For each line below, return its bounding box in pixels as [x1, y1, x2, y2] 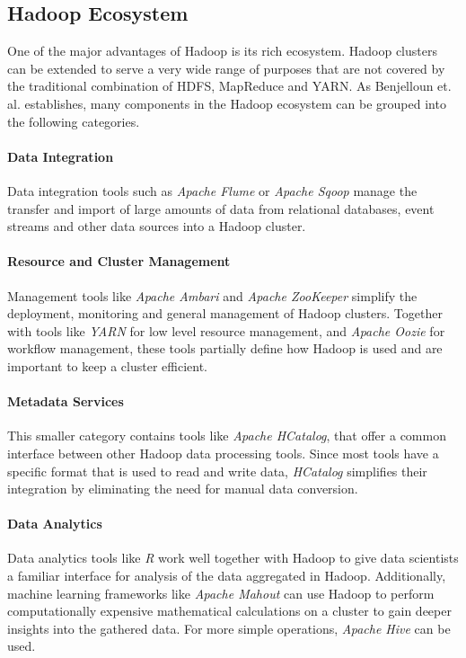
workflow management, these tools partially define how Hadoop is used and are [7, 339, 443, 358]
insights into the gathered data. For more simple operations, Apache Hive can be [7, 618, 451, 637]
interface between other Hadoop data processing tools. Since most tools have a [7, 443, 439, 462]
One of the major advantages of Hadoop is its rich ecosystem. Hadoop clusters [7, 41, 437, 60]
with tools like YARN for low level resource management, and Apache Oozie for [7, 321, 445, 340]
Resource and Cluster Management [7, 252, 231, 271]
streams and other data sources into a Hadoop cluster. [7, 217, 306, 236]
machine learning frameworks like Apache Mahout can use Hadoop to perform [7, 583, 435, 602]
